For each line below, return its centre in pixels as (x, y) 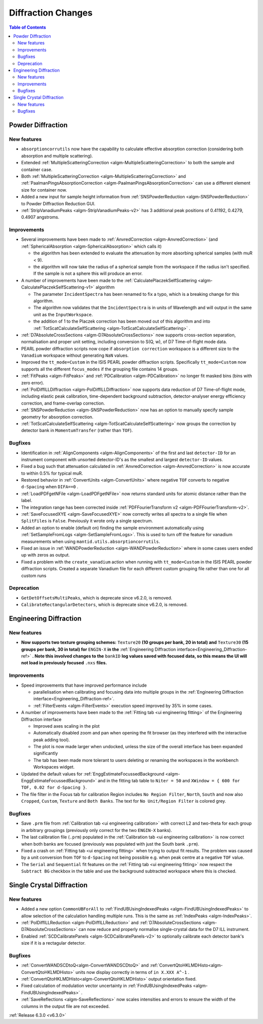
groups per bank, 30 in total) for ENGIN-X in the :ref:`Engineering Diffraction (99, 649)
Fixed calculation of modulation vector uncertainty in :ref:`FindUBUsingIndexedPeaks (107, 986)
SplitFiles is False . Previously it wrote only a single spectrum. (87, 521)
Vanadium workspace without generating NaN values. (75, 355)
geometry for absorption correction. (57, 417)
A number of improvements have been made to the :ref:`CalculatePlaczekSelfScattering (109, 280)
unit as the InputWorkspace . (63, 314)
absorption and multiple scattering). (57, 155)
